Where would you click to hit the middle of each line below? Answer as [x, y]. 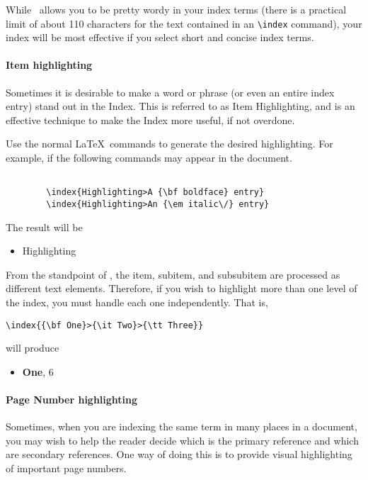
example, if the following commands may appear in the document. [149, 158]
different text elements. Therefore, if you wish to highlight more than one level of [182, 288]
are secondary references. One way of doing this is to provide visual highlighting [179, 454]
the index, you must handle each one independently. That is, [137, 302]
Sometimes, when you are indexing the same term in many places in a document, [182, 426]
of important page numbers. [66, 468]
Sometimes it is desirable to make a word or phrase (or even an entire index [170, 92]
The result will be [44, 227]
